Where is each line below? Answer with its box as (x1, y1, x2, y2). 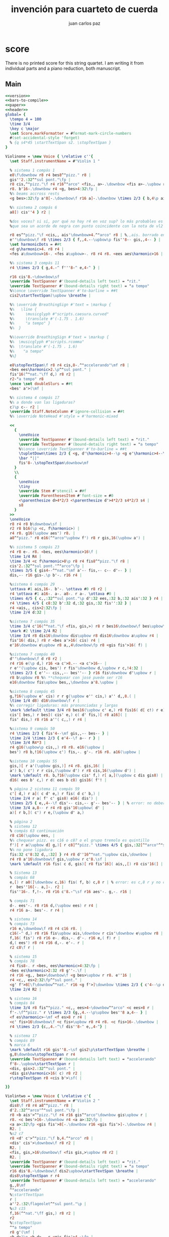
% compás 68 (10, 875, 35, 880)
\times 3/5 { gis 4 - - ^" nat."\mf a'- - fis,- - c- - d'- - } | (10, 568, 132, 573)
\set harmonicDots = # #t (10, 242, 62, 247)
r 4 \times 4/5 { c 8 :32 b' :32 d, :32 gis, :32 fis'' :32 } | (10, 600, 132, 606)
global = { (5, 112, 26, 117)
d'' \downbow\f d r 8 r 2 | (10, 656, 62, 661)
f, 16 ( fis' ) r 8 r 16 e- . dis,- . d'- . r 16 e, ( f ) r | (10, 935, 121, 940)
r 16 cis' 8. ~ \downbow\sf (10, 274, 59, 279)
